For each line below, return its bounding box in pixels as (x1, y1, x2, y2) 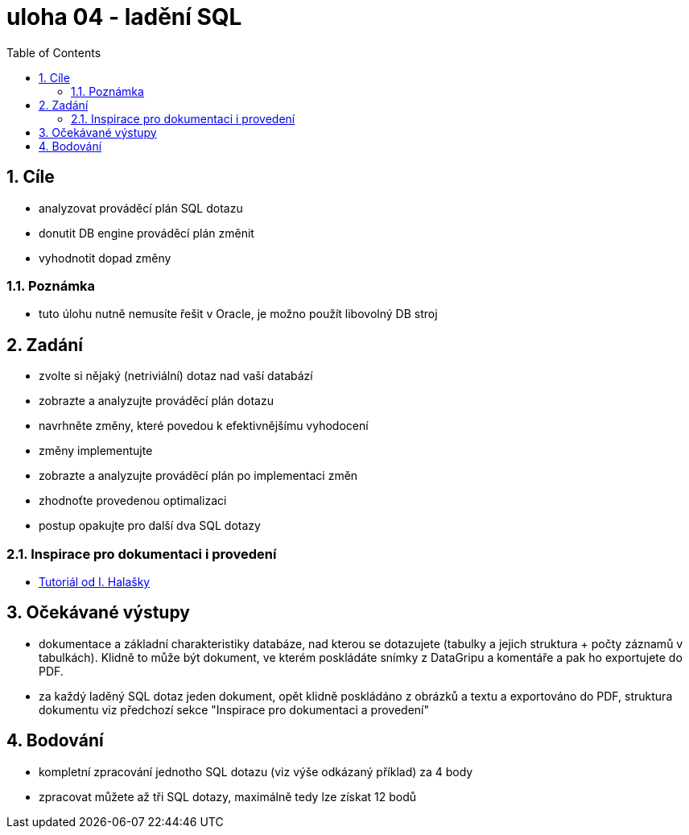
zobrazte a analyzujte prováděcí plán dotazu (39, 394, 274, 408)
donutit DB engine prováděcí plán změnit (39, 225, 254, 240)
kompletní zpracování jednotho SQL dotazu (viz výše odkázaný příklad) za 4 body (39, 764, 473, 779)
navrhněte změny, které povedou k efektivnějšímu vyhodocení (39, 419, 369, 433)
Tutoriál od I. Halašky (39, 574, 151, 589)
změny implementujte (39, 444, 153, 458)
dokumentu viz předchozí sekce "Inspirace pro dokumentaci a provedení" (39, 702, 429, 717)
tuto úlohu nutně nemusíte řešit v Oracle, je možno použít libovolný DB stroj (39, 307, 438, 321)
